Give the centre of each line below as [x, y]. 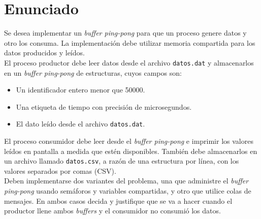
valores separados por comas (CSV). [60, 170]
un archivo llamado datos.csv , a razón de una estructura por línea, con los [122, 161]
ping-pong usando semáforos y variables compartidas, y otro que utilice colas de [128, 191]
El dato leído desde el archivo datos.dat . [80, 124]
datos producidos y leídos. [44, 53]
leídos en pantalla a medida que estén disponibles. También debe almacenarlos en [131, 151]
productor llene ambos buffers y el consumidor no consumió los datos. [112, 211]
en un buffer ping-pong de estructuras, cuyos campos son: [93, 72]
